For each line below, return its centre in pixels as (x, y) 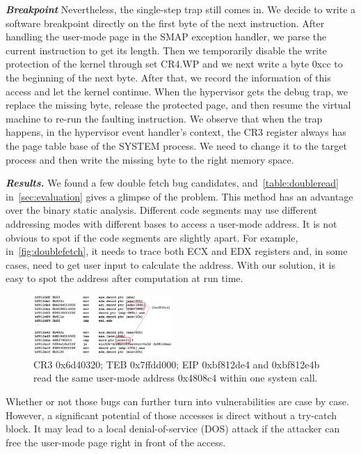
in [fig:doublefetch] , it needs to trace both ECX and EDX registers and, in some (177, 251)
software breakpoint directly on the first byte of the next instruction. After (165, 23)
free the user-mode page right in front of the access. (116, 442)
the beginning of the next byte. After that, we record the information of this (168, 77)
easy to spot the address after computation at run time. (125, 278)
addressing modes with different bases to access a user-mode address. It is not (171, 223)
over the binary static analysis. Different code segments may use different (161, 210)
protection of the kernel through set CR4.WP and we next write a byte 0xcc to (174, 64)
